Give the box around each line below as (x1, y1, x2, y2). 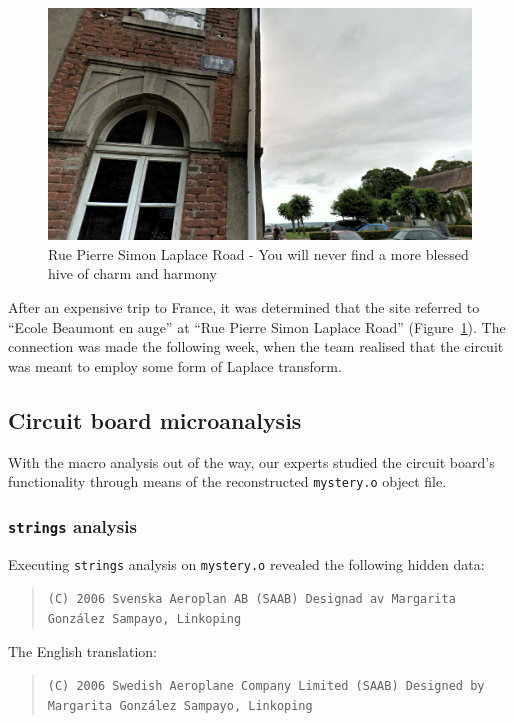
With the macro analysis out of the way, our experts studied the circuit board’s (8, 451, 495, 472)
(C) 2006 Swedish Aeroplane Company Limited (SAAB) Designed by (47, 679, 485, 694)
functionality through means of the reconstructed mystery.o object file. (8, 471, 447, 492)
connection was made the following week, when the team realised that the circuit (8, 336, 504, 357)
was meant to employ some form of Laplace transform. (8, 355, 342, 376)
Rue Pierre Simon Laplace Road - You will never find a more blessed (48, 243, 469, 264)
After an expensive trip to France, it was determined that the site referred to (8, 297, 480, 318)
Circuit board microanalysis (8, 404, 302, 435)
